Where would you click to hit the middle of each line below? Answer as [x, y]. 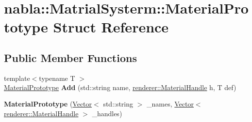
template [17, 78]
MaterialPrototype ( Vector [48, 103]
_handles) [107, 113]
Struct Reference [111, 27]
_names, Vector [170, 103]
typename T [57, 78]
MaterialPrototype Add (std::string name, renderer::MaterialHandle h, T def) [120, 87]
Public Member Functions [70, 57]
